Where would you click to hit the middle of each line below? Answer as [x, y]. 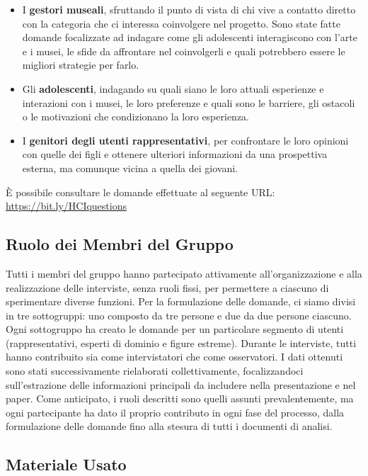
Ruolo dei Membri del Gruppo [120, 244]
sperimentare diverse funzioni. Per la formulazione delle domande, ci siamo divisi [181, 301]
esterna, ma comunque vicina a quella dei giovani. [130, 168]
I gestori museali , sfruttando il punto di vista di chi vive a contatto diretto [189, 9]
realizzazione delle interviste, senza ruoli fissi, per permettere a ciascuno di [167, 287]
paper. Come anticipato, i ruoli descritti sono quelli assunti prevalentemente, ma [180, 398]
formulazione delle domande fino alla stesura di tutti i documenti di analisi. [169, 426]
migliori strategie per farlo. [81, 65]
